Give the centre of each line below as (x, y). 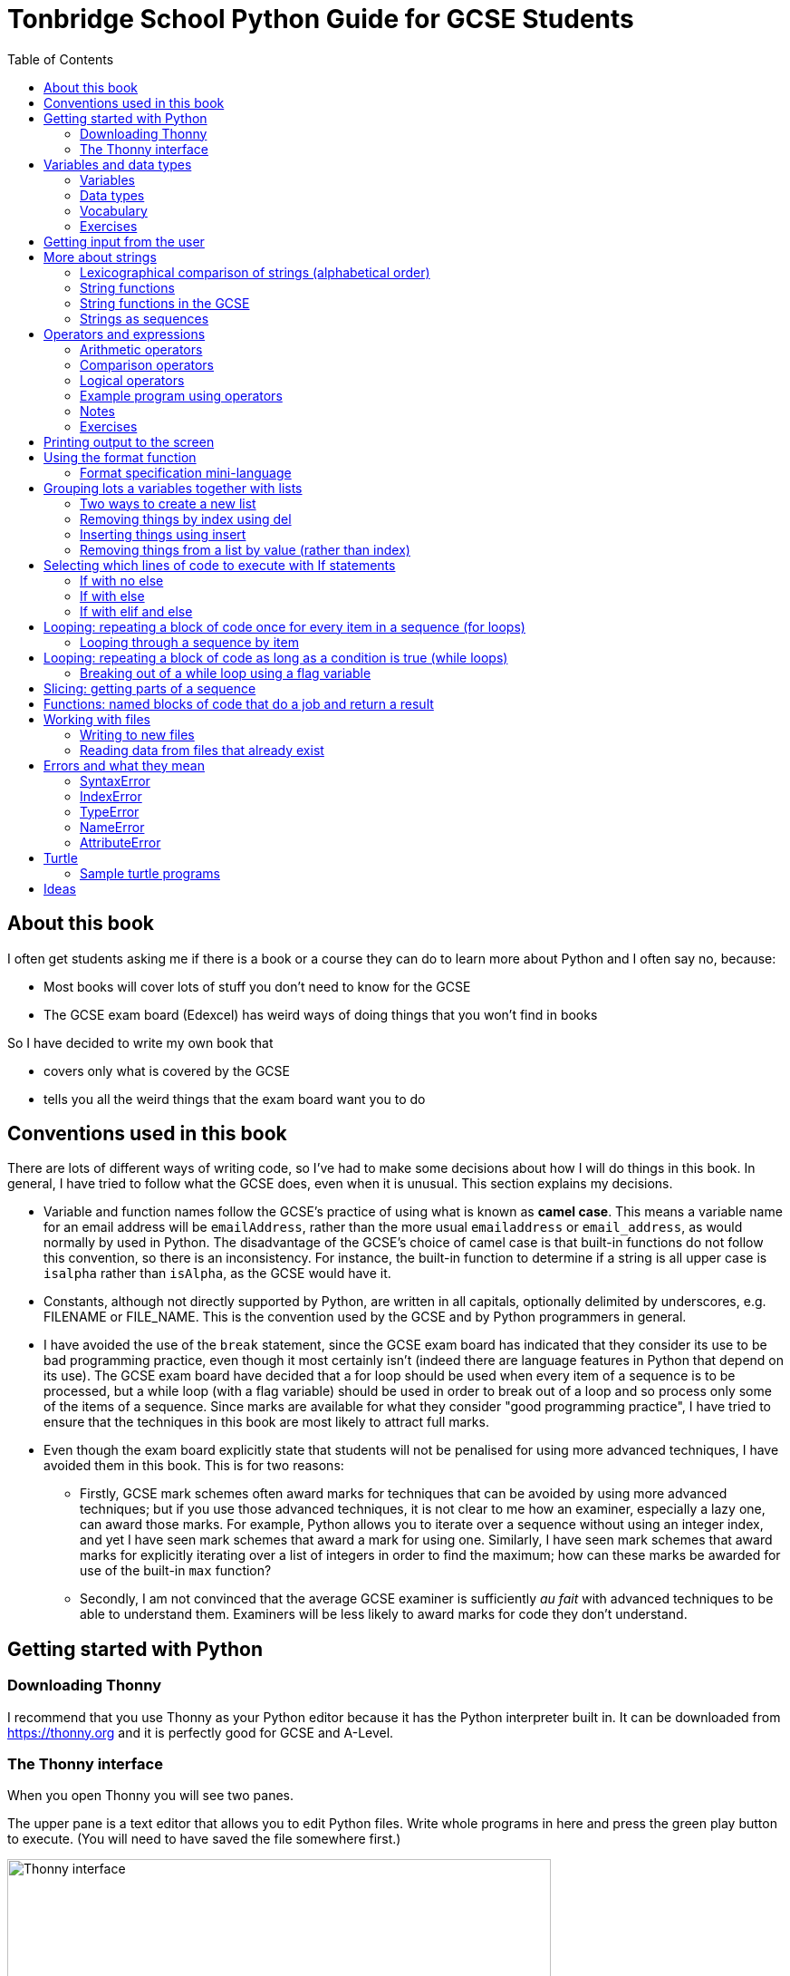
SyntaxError (115, 780)
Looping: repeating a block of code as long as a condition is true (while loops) (276, 657)
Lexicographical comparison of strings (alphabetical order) (255, 272)
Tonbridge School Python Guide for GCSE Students (321, 19)
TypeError (110, 811)
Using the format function (120, 457)
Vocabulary (114, 210)
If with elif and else (136, 611)
